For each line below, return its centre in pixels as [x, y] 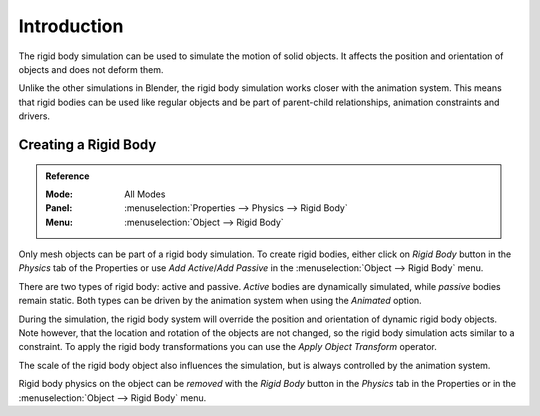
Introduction [71, 26]
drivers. [34, 116]
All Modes [145, 194]
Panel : [59, 208]
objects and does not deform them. [91, 69]
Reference [67, 176]
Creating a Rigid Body [87, 144]
